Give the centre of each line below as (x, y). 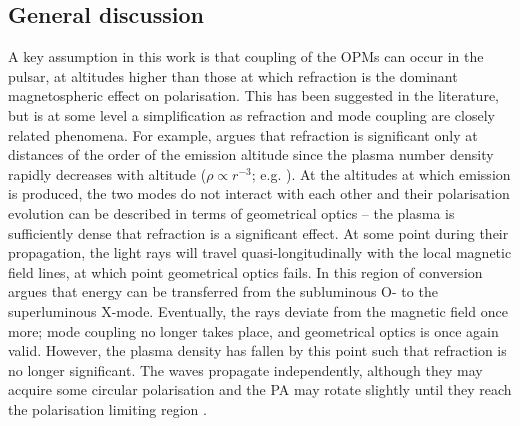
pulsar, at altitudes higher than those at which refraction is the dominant (233, 75)
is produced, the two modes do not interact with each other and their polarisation (259, 193)
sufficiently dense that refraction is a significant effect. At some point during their (258, 232)
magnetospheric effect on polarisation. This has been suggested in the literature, (253, 95)
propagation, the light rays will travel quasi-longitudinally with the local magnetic (260, 252)
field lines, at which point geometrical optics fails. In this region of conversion (245, 271)
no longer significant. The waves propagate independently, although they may (245, 369)
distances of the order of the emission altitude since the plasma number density (251, 154)
